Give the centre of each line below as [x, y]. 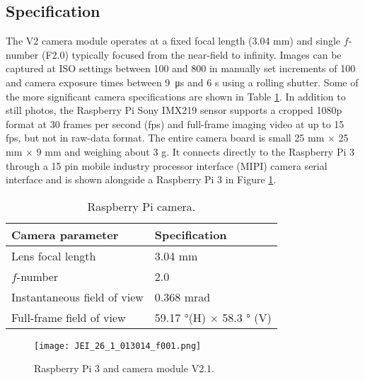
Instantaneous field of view [77, 296]
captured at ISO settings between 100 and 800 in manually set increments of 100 [181, 68]
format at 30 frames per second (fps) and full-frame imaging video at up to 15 [175, 123]
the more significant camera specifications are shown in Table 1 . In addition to [176, 96]
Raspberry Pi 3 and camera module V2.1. [124, 368]
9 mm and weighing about [93, 151]
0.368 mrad [182, 296]
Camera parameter [65, 234]
